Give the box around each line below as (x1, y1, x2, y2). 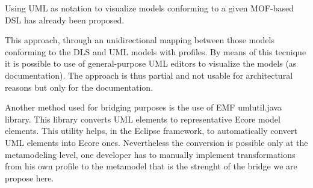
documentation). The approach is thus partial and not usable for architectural (5, 68, 293, 81)
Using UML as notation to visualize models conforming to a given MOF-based (5, 2, 294, 14)
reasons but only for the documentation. (5, 80, 153, 93)
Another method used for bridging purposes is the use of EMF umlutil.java (5, 101, 282, 114)
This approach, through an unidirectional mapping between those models (5, 34, 274, 46)
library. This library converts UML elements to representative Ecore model (5, 112, 280, 125)
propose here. (5, 171, 54, 184)
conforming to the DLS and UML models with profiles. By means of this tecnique (5, 45, 306, 58)
